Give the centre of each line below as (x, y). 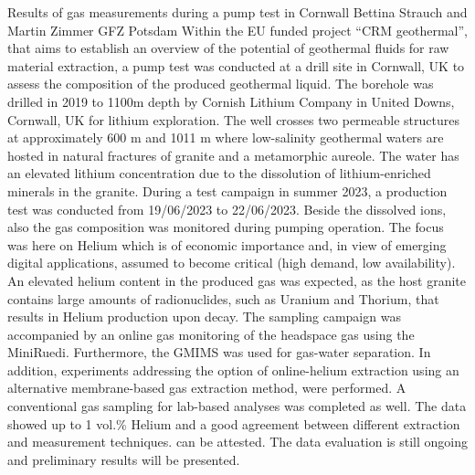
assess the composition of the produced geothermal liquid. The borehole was (221, 84)
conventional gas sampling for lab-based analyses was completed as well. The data (237, 406)
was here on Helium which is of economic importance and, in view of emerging (227, 244)
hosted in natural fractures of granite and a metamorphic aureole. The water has (233, 155)
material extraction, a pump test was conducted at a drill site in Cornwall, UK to (236, 65)
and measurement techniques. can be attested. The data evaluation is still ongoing (238, 442)
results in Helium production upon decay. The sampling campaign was (204, 317)
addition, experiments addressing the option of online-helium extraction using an (233, 369)
